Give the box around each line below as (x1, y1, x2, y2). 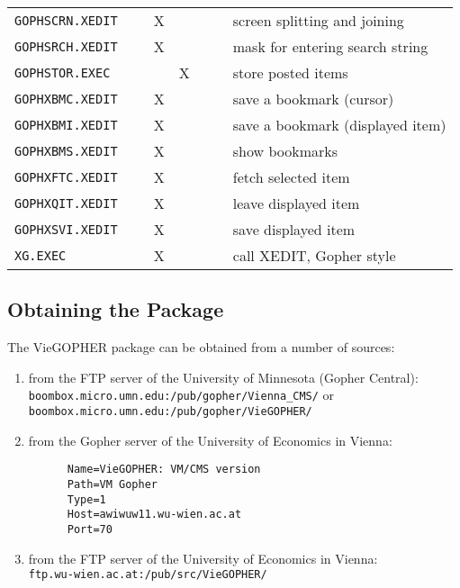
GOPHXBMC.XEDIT (14, 91, 118, 106)
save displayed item (232, 219, 356, 240)
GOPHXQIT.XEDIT (14, 195, 118, 211)
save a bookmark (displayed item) (232, 114, 446, 135)
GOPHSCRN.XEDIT (14, 13, 118, 28)
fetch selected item (232, 167, 350, 187)
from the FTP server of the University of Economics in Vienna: (28, 548, 378, 567)
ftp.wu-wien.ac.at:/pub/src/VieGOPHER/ (28, 568, 267, 582)
